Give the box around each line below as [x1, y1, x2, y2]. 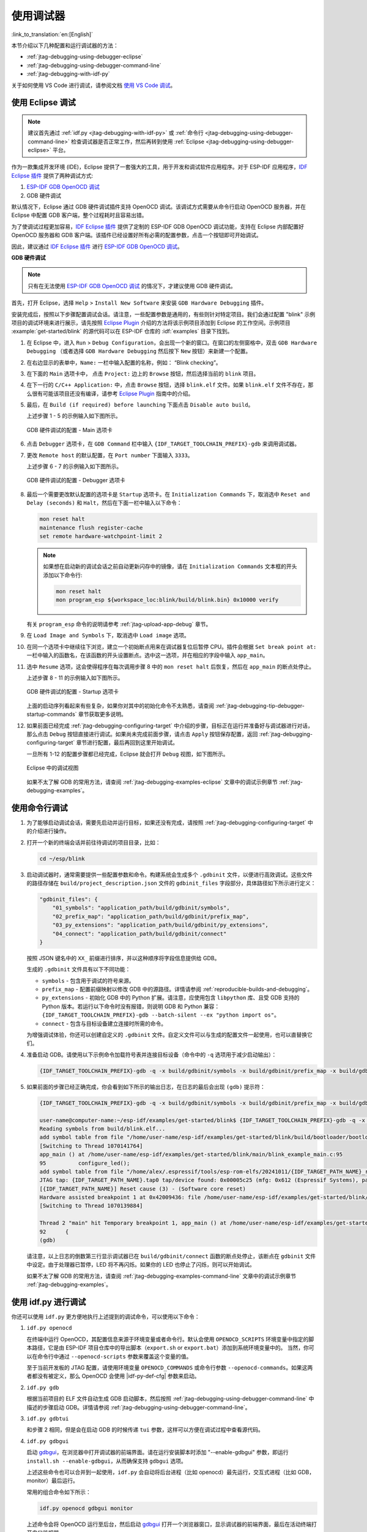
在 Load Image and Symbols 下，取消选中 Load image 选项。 [26, 632, 190, 639]
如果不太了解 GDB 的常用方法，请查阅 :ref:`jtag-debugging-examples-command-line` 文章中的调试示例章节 [26, 1272, 297, 1280]
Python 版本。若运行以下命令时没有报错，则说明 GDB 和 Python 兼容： [42, 1003, 220, 1010]
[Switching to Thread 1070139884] [39, 1202, 143, 1210]
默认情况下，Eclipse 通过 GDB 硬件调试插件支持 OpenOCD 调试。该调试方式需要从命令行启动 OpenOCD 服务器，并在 [11, 203, 306, 211]
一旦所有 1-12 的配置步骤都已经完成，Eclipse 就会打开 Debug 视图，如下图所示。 [26, 750, 229, 757]
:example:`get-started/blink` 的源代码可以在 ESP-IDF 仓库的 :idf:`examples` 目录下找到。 [11, 328, 233, 335]
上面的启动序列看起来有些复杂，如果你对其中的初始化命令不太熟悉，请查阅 [26, 702, 214, 709]
